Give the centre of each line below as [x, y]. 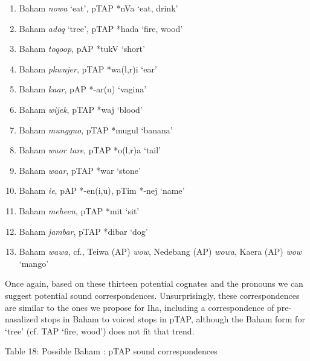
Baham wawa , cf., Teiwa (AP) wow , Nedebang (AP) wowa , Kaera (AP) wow [160, 251]
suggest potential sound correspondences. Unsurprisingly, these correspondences [152, 295]
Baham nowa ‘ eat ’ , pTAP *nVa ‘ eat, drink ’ [98, 8]
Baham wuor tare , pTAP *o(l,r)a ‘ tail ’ [90, 150]
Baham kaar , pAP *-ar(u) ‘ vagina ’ [83, 89]
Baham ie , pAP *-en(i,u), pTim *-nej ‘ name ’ [102, 190]
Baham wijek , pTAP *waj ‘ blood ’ [81, 109]
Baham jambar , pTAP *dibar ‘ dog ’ [83, 231]
